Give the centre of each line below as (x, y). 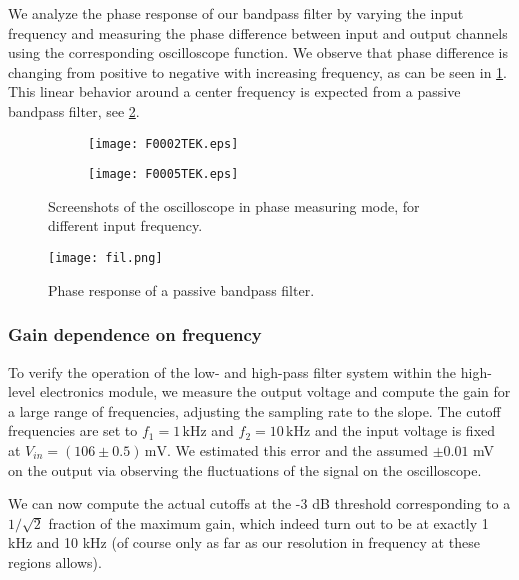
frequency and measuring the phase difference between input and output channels (258, 32)
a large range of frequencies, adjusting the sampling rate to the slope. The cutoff (254, 410)
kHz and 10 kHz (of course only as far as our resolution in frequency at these (244, 542)
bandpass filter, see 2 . (74, 110)
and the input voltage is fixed (405, 430)
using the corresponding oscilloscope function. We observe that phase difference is (258, 52)
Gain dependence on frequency (135, 334)
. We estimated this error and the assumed (297, 449)
